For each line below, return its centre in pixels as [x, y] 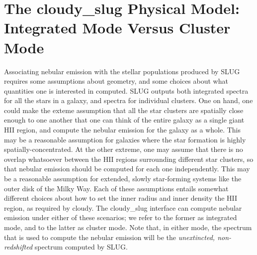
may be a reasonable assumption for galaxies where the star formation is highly [125, 139]
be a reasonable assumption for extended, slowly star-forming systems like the [123, 179]
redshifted [18, 247]
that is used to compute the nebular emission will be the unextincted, [110, 237]
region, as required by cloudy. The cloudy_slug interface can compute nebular [123, 207]
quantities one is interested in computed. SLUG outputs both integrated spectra [126, 90]
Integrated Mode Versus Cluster [117, 28]
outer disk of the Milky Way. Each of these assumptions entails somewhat [116, 188]
